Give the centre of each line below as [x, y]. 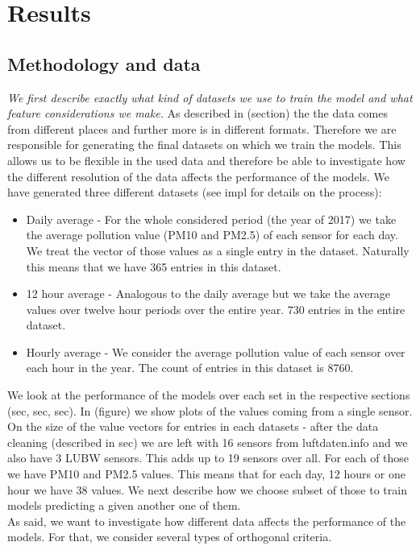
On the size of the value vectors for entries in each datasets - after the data [193, 426]
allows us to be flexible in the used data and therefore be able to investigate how [206, 160]
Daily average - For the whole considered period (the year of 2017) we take [211, 219]
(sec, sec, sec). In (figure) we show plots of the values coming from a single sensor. [210, 410]
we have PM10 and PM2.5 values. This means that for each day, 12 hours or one [206, 474]
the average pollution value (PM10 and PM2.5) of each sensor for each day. [212, 235]
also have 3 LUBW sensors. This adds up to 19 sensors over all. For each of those [208, 458]
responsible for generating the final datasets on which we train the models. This [204, 145]
